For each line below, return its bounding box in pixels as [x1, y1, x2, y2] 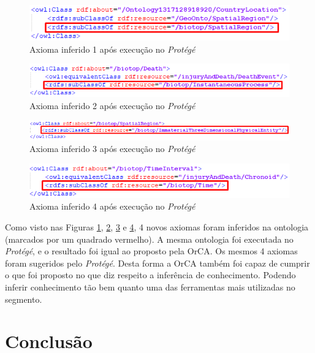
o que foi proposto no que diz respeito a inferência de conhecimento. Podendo [5, 268, 296, 281]
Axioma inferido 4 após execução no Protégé [29, 200, 195, 213]
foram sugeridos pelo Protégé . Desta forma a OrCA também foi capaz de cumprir [5, 256, 310, 269]
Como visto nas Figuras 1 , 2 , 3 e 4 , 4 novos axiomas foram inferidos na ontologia [5, 220, 309, 233]
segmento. [5, 292, 42, 305]
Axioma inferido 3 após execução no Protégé [29, 142, 195, 155]
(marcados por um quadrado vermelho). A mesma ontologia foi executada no [5, 232, 294, 245]
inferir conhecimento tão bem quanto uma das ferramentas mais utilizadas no [5, 280, 295, 293]
